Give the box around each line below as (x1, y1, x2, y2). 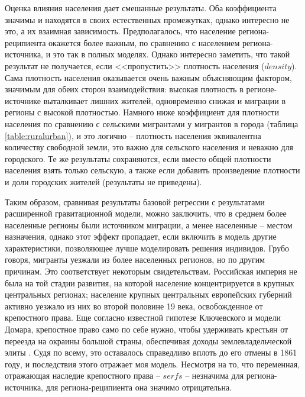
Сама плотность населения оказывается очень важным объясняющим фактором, (5, 71, 292, 83)
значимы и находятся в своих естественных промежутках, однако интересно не (5, 13, 290, 25)
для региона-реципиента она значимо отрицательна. (46, 381, 232, 393)
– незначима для (185, 369, 244, 382)
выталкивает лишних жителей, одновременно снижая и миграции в (43, 94, 285, 106)
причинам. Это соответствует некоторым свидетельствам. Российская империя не (5, 265, 297, 277)
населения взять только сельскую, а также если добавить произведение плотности (5, 164, 300, 176)
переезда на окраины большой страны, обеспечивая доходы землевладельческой (5, 334, 292, 347)
